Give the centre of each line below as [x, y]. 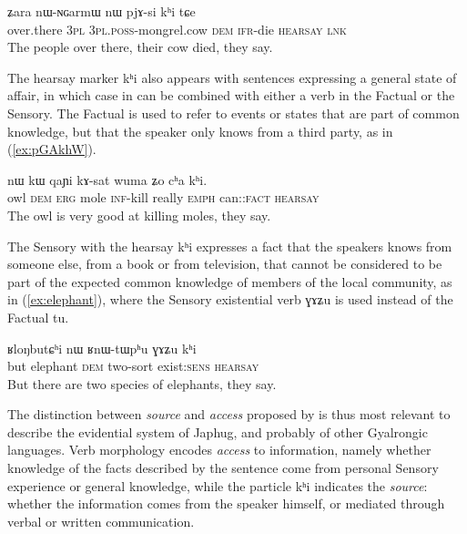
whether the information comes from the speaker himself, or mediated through [226, 503]
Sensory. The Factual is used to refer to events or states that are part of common [233, 113]
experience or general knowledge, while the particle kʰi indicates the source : [218, 485]
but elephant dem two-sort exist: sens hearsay [133, 366]
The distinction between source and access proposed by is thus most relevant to [229, 414]
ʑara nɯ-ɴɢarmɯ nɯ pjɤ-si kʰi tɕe [102, 11]
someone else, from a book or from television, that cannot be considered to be [225, 264]
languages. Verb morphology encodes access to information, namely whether [219, 450]
